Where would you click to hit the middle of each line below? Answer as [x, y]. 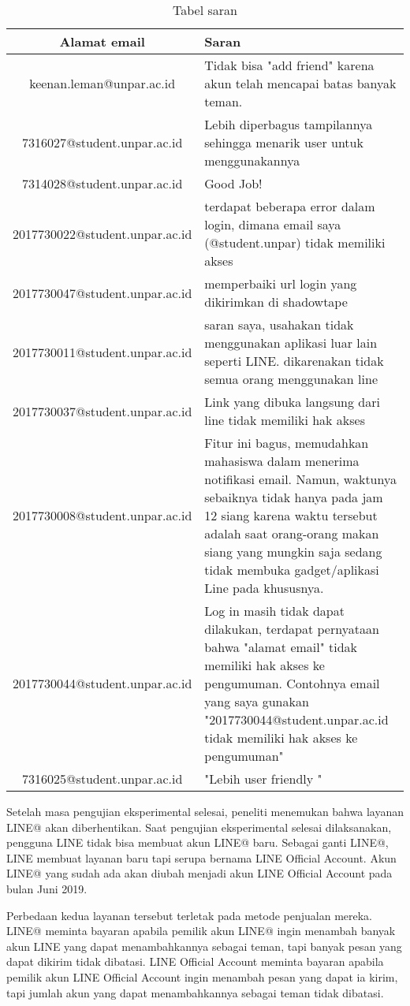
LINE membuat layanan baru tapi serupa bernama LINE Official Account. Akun [201, 857]
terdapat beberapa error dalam [290, 206]
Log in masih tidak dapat [274, 611]
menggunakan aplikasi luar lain [291, 343]
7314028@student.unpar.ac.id [102, 183]
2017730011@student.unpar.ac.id [102, 352]
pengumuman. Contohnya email [292, 683]
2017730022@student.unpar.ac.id [102, 233]
